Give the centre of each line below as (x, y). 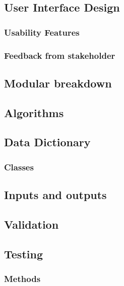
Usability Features (42, 32)
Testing (23, 254)
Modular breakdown (58, 83)
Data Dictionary (47, 142)
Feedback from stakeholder (60, 55)
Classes (19, 167)
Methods (22, 278)
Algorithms (34, 112)
